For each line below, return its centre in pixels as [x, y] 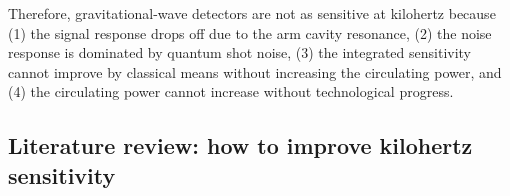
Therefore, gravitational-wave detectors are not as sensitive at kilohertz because [252, 13]
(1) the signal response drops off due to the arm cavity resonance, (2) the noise [250, 32]
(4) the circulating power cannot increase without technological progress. [231, 91]
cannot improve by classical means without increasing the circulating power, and [255, 71]
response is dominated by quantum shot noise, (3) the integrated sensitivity [240, 52]
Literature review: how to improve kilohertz [240, 145]
